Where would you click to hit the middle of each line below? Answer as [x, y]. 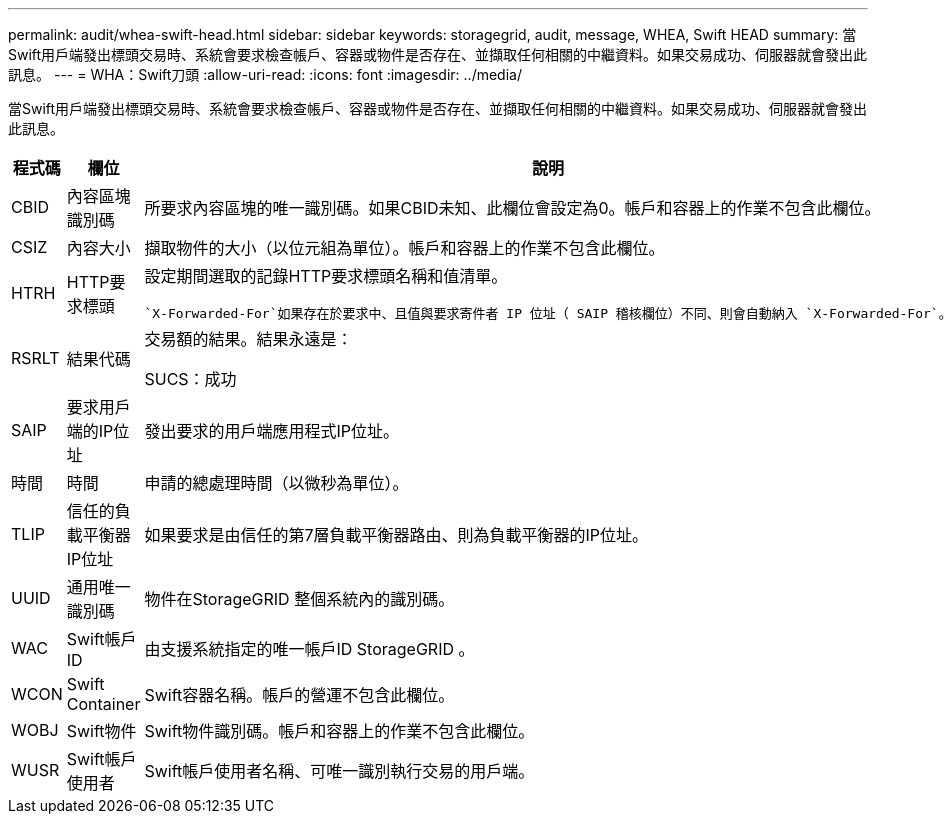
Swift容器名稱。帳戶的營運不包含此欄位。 [299, 695]
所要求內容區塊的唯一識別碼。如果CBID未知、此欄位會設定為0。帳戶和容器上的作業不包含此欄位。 [512, 208]
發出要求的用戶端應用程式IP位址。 [271, 431]
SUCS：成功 [190, 379]
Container [103, 704]
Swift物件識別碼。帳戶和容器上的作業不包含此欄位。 [339, 731]
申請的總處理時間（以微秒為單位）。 [276, 483]
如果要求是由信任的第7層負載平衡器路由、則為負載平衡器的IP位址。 [396, 535]
